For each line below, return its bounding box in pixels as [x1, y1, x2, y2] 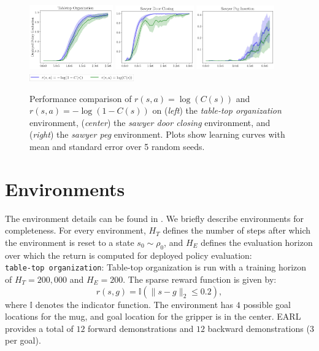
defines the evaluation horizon [201, 235, 313, 248]
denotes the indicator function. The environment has [35, 298, 234, 310]
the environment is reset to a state [5, 235, 134, 248]
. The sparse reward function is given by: [123, 272, 277, 285]
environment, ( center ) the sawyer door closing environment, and [29, 116, 271, 128]
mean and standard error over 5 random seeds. [29, 140, 205, 152]
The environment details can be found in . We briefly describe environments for [5, 211, 304, 224]
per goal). [5, 334, 41, 347]
